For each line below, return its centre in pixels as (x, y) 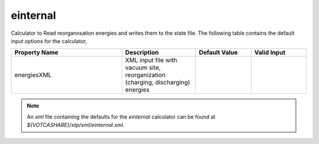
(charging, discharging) (157, 83)
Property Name (36, 53)
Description (142, 53)
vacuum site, (143, 68)
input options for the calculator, (49, 41)
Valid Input (270, 53)
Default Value (218, 53)
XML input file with (151, 60)
